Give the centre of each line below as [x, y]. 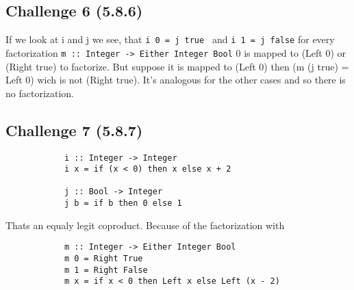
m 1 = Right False [106, 270]
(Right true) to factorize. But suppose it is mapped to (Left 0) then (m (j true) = [177, 66]
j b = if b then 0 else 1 [123, 203]
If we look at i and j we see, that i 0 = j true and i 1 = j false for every [170, 39]
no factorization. [40, 93]
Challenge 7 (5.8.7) [74, 130]
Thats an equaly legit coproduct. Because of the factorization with [145, 225]
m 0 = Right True [103, 259]
